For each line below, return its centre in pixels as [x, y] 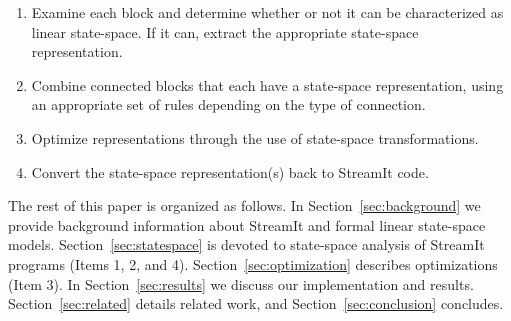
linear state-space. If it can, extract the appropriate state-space [225, 31]
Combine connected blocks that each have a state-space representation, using [267, 84]
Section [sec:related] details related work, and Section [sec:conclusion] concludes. [256, 303]
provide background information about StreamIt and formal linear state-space [247, 224]
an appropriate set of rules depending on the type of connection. [228, 104]
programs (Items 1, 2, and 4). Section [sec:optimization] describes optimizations [253, 263]
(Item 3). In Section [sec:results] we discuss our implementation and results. [241, 283]
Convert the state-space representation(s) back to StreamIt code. [230, 171]
